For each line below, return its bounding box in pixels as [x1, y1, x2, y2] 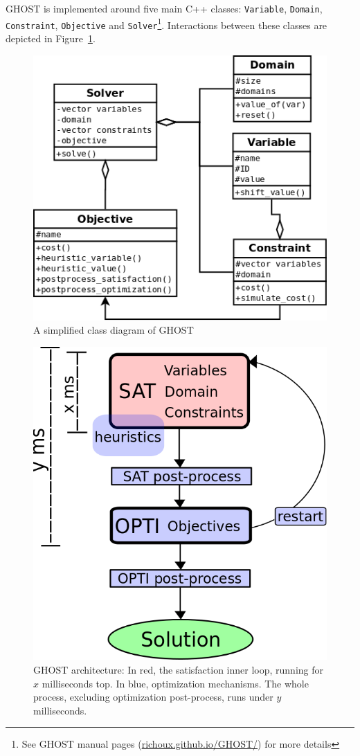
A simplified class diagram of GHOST [33, 323, 194, 337]
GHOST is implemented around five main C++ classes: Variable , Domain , [6, 1, 323, 15]
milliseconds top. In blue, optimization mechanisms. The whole [42, 676, 309, 690]
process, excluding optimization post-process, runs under [33, 690, 273, 704]
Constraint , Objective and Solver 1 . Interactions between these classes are [6, 15, 327, 32]
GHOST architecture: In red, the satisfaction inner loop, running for [33, 663, 323, 677]
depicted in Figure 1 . [6, 30, 96, 45]
